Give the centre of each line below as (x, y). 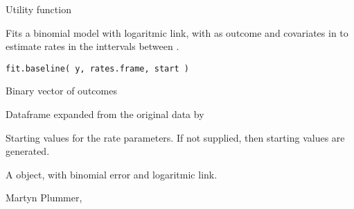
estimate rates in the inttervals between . (92, 46)
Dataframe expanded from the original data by (105, 114)
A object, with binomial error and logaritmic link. (112, 174)
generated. (28, 151)
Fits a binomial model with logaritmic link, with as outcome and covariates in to (177, 32)
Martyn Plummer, (44, 198)
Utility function (38, 9)
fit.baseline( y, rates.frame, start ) (97, 68)
